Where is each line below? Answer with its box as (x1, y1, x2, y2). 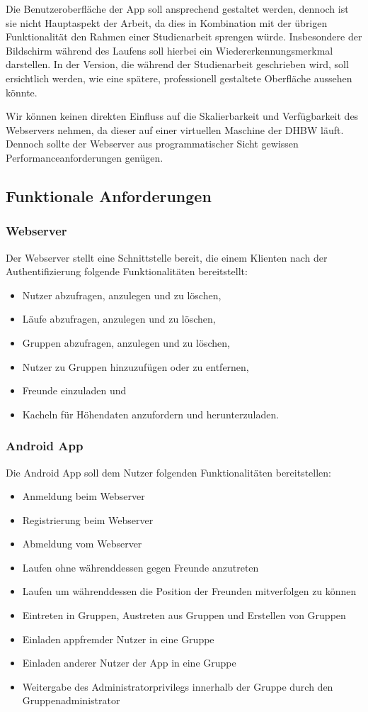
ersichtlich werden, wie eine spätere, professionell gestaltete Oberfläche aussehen (6, 70, 352, 85)
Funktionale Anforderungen (6, 184, 212, 206)
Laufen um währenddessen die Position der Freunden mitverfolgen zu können (22, 584, 357, 599)
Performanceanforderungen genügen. (6, 150, 163, 165)
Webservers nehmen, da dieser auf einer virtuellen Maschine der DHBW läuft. (6, 122, 344, 137)
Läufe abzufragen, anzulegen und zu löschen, (22, 311, 216, 326)
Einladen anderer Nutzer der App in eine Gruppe (22, 655, 236, 670)
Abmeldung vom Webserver (22, 536, 142, 551)
